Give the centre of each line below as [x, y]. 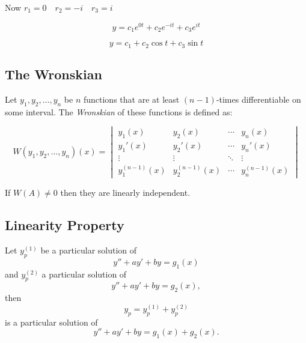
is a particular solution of [51, 322]
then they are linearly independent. [125, 193]
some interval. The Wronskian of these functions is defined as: [119, 111]
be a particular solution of [89, 250]
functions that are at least [131, 99]
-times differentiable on [259, 99]
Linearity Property [65, 225]
